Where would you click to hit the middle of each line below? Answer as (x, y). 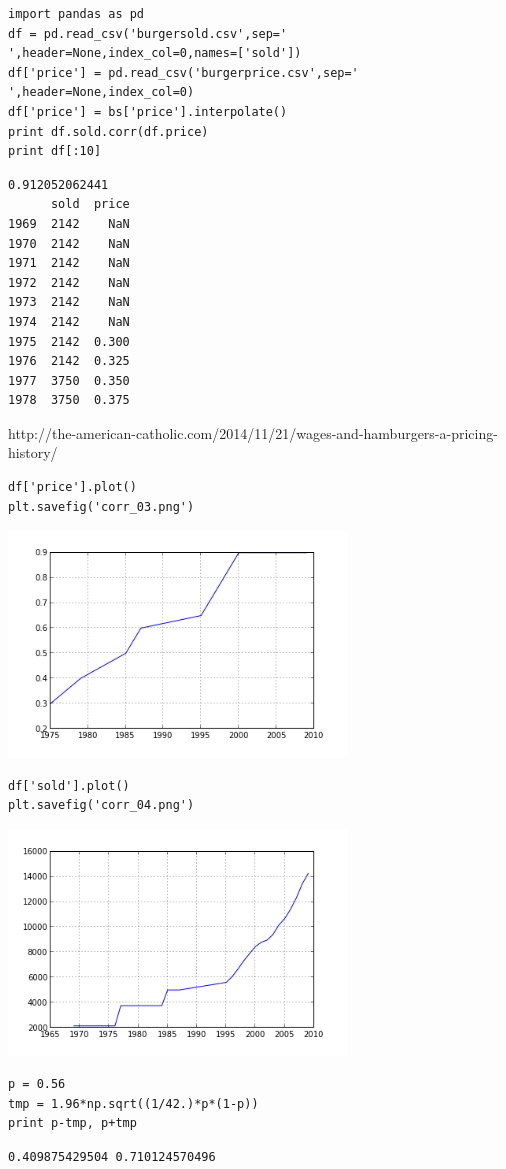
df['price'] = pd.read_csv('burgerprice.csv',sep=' (183, 72)
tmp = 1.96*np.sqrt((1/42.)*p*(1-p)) (133, 1103)
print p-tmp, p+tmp (72, 1123)
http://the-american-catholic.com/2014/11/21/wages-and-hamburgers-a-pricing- (253, 432)
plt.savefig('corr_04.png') (101, 805)
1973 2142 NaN (69, 302)
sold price (90, 204)
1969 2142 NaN (69, 223)
